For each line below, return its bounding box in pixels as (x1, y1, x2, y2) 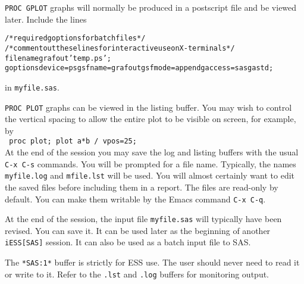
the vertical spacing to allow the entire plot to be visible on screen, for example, (5, 113, 296, 125)
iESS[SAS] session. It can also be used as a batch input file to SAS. (5, 236, 251, 248)
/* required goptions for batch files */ (5, 34, 146, 43)
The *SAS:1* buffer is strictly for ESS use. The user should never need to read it (5, 256, 300, 269)
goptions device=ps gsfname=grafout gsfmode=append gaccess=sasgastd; (5, 64, 274, 73)
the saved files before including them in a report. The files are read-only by (5, 180, 278, 193)
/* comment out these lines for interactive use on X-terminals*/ (5, 43, 235, 52)
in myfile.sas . (5, 80, 59, 93)
